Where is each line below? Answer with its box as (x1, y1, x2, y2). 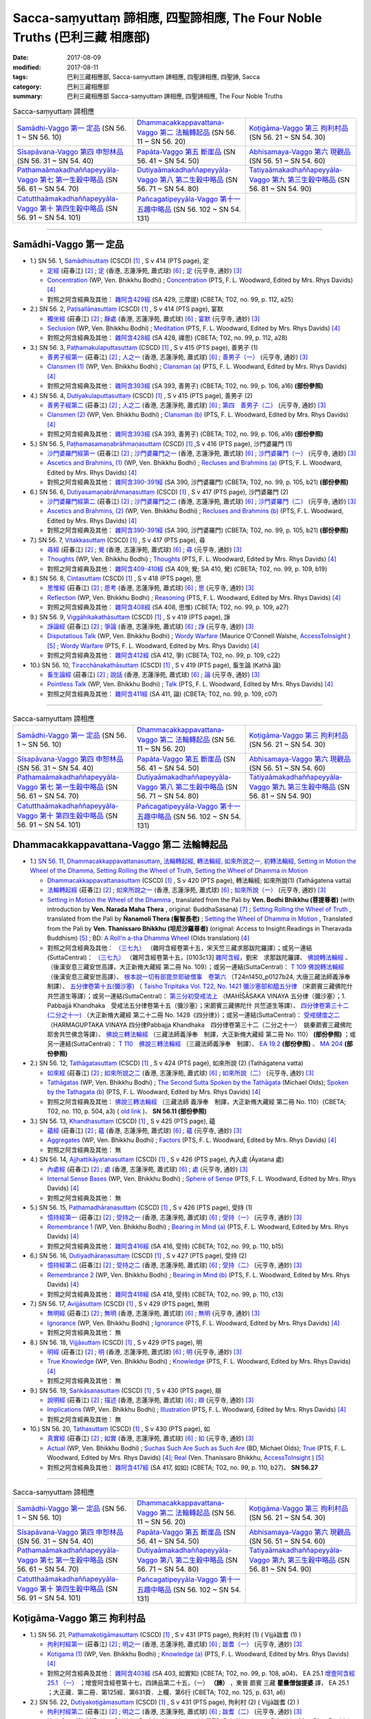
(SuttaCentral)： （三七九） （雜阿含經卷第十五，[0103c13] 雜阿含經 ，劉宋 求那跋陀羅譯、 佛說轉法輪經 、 (47, 953, 352, 961)
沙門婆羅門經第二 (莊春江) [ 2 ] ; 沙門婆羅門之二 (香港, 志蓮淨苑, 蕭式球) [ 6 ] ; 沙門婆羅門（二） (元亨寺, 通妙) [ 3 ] (47, 497, 357, 505)
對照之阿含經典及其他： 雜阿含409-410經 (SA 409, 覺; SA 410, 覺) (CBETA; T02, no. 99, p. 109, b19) (47, 565, 328, 573)
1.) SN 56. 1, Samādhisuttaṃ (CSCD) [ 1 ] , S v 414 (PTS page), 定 (30, 256, 210, 265)
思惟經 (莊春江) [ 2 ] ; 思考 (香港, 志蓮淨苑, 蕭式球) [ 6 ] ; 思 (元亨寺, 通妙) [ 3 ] (47, 584, 254, 592)
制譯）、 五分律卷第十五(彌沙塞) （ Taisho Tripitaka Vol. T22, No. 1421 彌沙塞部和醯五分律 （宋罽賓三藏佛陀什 (47, 982, 353, 990)
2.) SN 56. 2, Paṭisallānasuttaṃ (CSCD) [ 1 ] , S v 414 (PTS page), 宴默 (30, 305, 223, 313)
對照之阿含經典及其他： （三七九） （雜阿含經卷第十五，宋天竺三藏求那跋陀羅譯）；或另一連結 (47, 943, 313, 952)
